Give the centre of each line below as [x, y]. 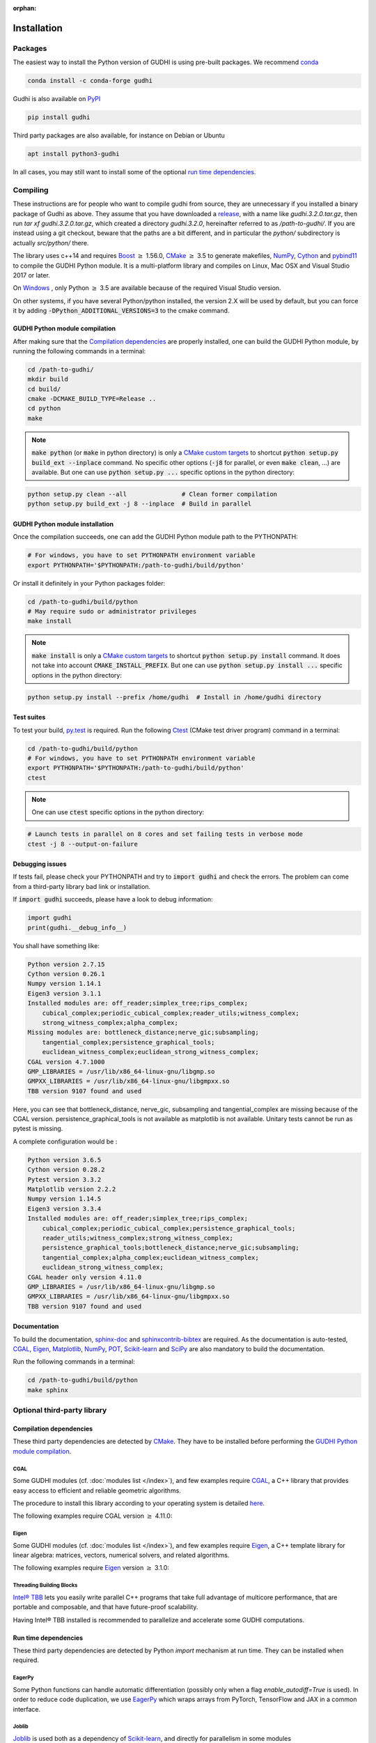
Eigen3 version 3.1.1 [64, 993]
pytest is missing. [38, 1129]
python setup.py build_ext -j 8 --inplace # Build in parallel [140, 504]
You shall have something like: [56, 945]
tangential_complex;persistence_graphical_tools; [128, 1042]
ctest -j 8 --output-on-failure [83, 844]
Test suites [29, 717]
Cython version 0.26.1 [66, 974]
